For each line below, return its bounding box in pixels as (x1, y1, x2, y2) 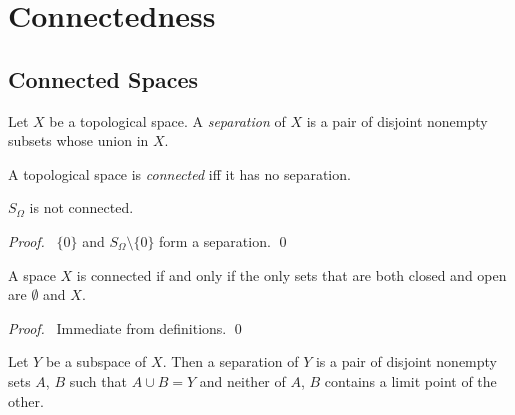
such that (69, 370, 127, 391)
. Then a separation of (162, 351, 299, 372)
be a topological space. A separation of (49, 110, 286, 131)
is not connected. (29, 197, 134, 218)
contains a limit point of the (324, 370, 497, 391)
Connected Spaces (8, 63, 198, 94)
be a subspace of (45, 351, 147, 372)
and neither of (199, 370, 286, 391)
